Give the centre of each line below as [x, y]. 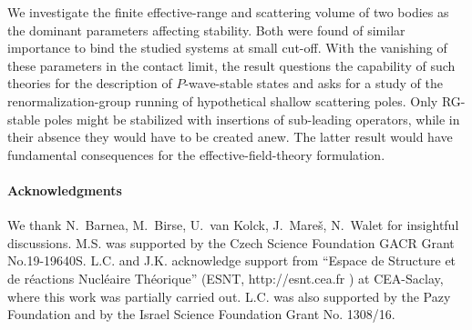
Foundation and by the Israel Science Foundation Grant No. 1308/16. [201, 314]
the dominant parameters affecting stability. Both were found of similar [206, 30]
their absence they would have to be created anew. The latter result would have [230, 137]
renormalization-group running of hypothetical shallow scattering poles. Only [223, 100]
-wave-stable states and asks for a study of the [313, 83]
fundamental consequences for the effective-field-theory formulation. [196, 154]
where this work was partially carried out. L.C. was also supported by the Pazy [229, 296]
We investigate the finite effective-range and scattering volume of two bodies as [228, 12]
